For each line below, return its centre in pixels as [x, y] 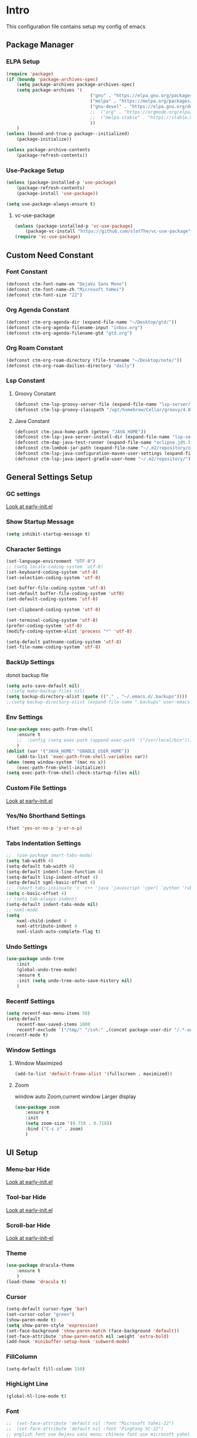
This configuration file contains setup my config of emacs [76, 26]
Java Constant [32, 421]
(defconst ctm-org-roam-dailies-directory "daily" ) [70, 366]
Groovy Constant [35, 393]
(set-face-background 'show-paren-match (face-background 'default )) [93, 1331]
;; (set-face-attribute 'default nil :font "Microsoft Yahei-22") [90, 1423]
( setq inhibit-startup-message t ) [48, 534]
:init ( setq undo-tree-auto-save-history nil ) [74, 980]
